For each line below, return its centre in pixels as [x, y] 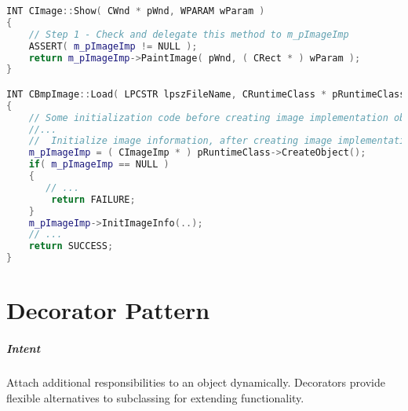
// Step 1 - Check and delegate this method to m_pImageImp [189, 34]
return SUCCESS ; [71, 246]
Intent [24, 348]
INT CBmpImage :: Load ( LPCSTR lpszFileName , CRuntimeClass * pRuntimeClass [206, 94]
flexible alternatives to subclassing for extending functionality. [155, 397]
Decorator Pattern [108, 310]
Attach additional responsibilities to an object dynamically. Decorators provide [196, 382]
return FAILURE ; [93, 199]
